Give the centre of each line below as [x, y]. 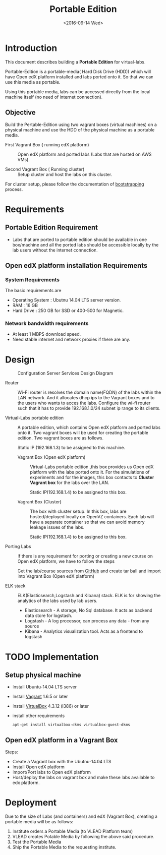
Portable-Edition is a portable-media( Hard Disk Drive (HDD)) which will [78, 71]
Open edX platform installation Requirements [76, 266]
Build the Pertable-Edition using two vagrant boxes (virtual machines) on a [81, 124]
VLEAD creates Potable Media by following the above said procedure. [83, 837]
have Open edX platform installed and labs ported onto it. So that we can [79, 77]
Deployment [31, 803]
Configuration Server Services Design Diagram [65, 373]
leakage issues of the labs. [57, 527]
